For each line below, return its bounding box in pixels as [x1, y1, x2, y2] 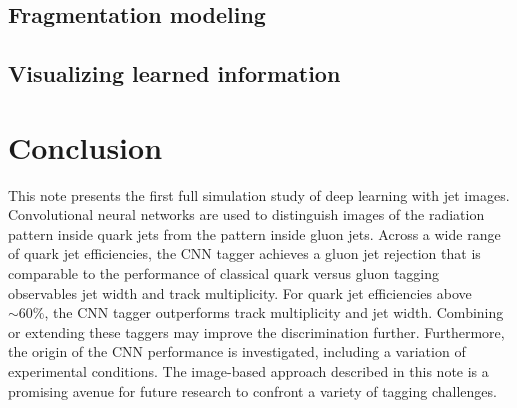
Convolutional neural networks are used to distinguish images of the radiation [8, 204, 485, 225]
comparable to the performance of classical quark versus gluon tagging [8, 263, 440, 284]
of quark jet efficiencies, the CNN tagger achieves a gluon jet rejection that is [8, 243, 481, 264]
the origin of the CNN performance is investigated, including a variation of [8, 341, 466, 362]
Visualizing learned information [8, 58, 341, 89]
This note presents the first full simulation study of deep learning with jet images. [8, 184, 510, 205]
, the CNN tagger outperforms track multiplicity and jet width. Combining [44, 302, 504, 323]
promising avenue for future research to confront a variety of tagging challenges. [8, 380, 497, 401]
